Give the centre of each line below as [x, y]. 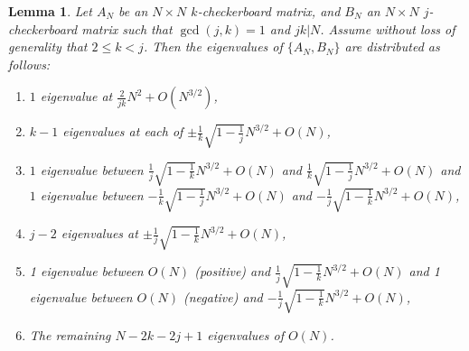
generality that [48, 46]
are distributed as [392, 46]
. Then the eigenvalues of [213, 46]
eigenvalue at [76, 96]
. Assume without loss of [388, 28]
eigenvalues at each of [123, 131]
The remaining [70, 334]
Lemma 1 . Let [50, 11]
